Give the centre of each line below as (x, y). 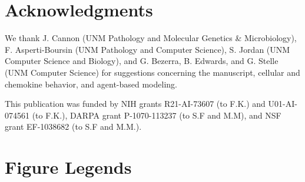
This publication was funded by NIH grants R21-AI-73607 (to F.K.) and (135, 104)
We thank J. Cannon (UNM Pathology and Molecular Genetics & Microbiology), (151, 38)
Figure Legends (68, 167)
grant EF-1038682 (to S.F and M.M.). (73, 127)
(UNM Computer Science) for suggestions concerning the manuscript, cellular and (152, 72)
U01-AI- (283, 104)
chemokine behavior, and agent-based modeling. (91, 84)
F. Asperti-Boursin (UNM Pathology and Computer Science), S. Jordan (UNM (147, 49)
